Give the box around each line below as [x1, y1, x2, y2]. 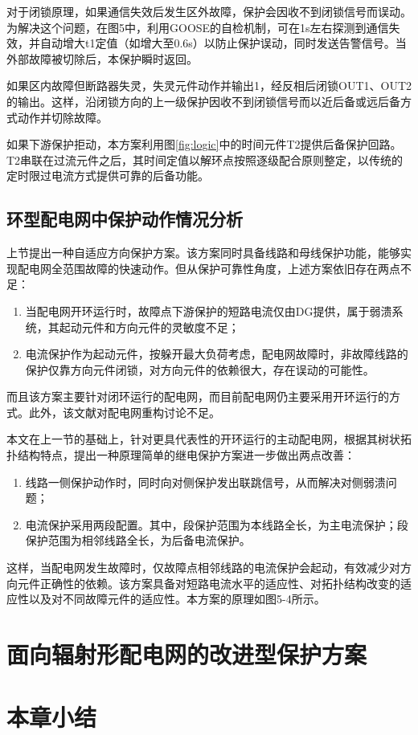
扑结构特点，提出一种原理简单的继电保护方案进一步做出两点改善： [6, 447, 355, 463]
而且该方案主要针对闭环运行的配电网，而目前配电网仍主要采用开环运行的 [6, 388, 389, 405]
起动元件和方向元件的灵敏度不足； [59, 318, 240, 335]
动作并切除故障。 [17, 108, 108, 125]
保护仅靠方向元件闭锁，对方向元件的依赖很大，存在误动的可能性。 [25, 361, 375, 378]
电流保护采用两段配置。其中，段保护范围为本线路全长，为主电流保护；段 [25, 516, 408, 533]
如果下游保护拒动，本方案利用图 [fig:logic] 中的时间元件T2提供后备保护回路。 [6, 136, 402, 153]
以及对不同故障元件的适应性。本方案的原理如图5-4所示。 [28, 590, 326, 607]
